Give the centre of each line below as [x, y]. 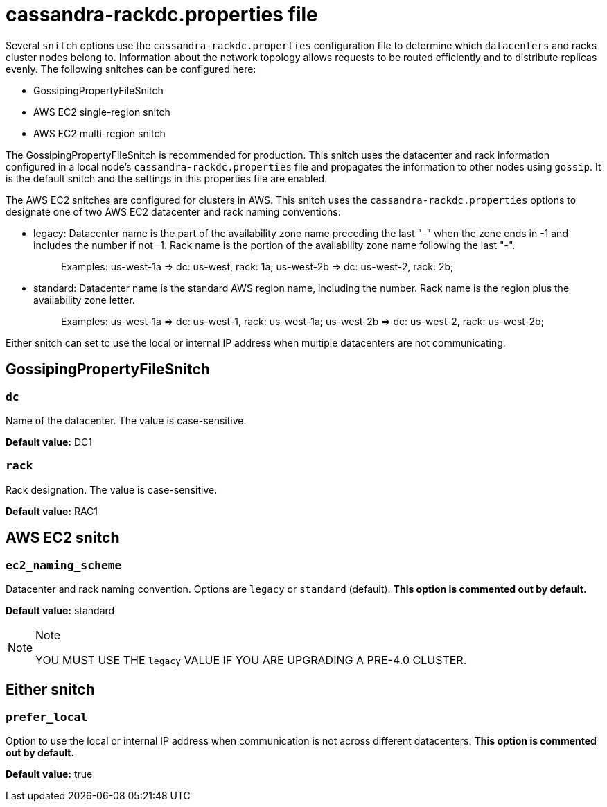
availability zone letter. [84, 300]
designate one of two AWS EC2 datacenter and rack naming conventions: [173, 211]
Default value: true [49, 774]
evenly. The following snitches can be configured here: [131, 69]
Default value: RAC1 [52, 511]
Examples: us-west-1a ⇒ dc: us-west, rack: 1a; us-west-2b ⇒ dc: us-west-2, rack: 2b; [257, 266]
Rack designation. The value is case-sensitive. [112, 489]
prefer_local [47, 717]
